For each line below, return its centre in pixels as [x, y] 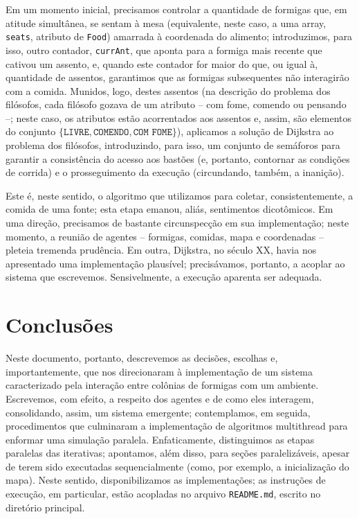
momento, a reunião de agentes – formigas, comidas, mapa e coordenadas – [165, 236]
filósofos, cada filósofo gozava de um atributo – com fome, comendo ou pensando [176, 104]
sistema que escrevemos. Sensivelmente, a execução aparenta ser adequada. [164, 277]
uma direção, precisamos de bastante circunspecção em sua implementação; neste [177, 223]
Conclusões [59, 325]
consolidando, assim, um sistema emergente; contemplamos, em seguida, [158, 412]
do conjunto [31, 131]
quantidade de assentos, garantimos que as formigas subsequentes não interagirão [177, 77]
